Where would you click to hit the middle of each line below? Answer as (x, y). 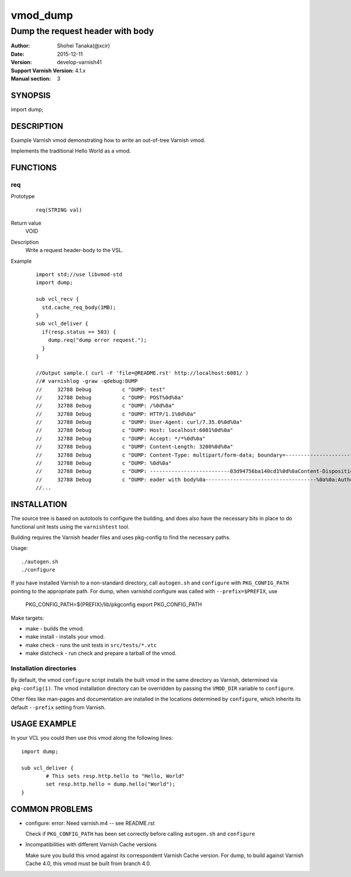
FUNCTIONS (34, 167)
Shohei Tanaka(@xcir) (84, 46)
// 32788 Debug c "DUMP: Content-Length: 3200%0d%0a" (135, 447)
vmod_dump (42, 15)
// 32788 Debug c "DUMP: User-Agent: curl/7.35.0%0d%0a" (139, 422)
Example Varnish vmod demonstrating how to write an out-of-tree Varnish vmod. (108, 140)
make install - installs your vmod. (65, 637)
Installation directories (44, 668)
